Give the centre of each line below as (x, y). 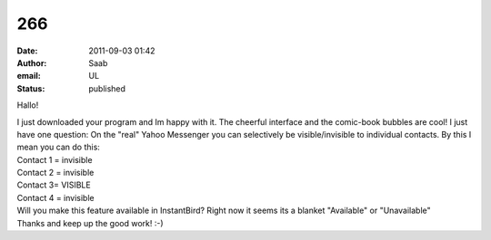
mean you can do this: (58, 147)
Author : (32, 62)
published (107, 88)
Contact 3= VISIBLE (54, 185)
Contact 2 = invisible (55, 173)
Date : (27, 51)
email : (29, 76)
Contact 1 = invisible (55, 159)
